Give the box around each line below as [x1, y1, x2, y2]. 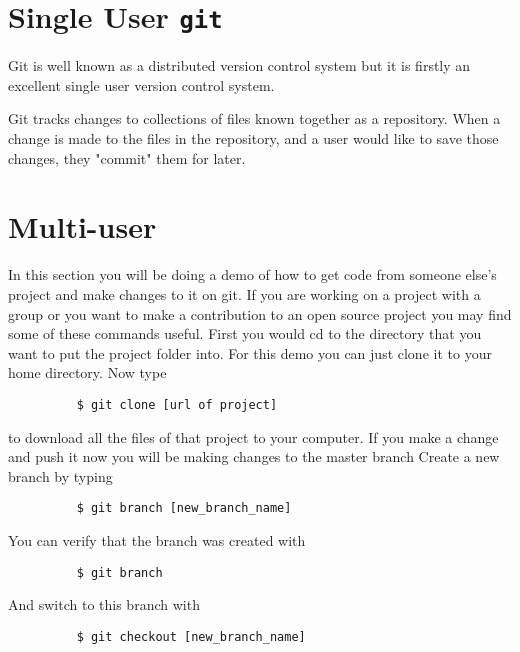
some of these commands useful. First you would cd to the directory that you [8, 323, 482, 344]
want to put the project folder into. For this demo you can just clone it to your [8, 342, 492, 363]
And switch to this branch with [8, 594, 200, 615]
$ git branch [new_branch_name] [76, 501, 292, 516]
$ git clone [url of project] [76, 397, 278, 412]
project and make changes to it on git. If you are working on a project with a [8, 283, 481, 304]
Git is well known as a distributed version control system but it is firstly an [8, 55, 471, 76]
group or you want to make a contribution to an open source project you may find [8, 303, 512, 324]
